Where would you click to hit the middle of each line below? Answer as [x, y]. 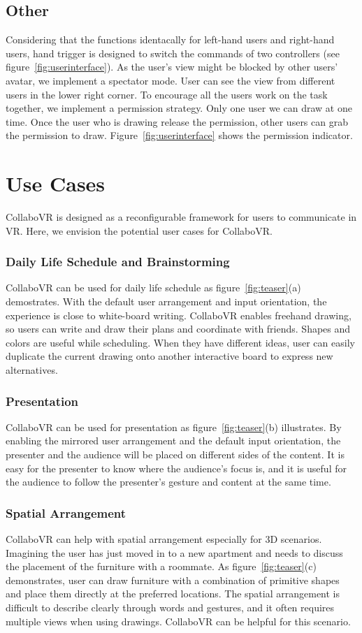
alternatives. [32, 370]
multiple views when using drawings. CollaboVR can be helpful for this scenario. [178, 621]
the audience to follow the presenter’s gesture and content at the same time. [168, 482]
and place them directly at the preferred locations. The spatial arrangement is [173, 594]
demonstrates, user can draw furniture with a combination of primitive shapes [173, 580]
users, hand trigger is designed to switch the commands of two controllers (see [173, 53]
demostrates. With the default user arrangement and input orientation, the [166, 301]
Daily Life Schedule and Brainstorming [118, 262]
